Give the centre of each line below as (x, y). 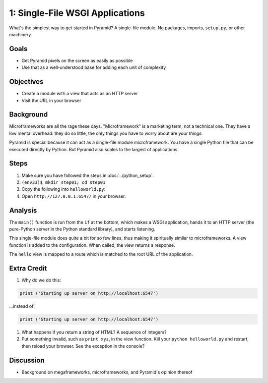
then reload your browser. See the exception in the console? (83, 346)
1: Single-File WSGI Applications (77, 13)
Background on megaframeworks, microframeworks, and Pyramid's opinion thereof (107, 372)
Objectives (26, 82)
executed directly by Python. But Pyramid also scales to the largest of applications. (94, 149)
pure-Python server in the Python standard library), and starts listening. (82, 229)
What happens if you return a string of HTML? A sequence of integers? (94, 332)
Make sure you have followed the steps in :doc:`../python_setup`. (88, 175)
